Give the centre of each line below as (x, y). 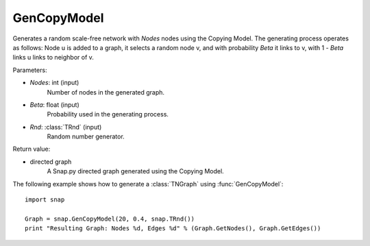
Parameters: (30, 70)
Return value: (32, 149)
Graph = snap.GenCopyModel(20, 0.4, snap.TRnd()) (110, 219)
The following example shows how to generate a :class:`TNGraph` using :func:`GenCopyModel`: (148, 184)
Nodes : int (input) (54, 83)
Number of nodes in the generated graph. (106, 92)
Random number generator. (86, 136)
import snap (45, 200)
